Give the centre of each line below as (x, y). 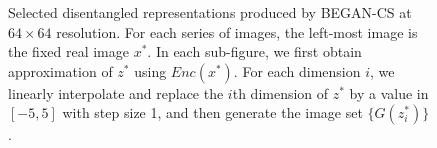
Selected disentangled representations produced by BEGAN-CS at (210, 12)
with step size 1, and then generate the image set (212, 112)
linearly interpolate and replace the (116, 92)
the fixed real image (68, 51)
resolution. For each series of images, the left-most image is (237, 31)
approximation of (60, 70)
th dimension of (280, 92)
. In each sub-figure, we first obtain (254, 51)
